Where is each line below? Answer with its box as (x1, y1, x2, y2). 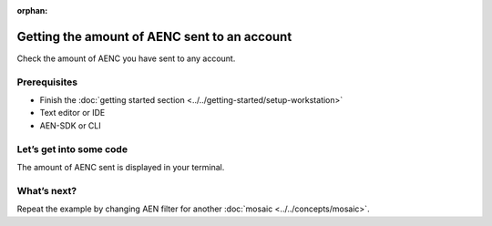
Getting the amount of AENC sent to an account (16, 28, 292, 45)
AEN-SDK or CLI (39, 119, 101, 131)
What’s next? (16, 184, 77, 197)
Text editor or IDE (39, 108, 106, 118)
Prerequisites (16, 76, 77, 88)
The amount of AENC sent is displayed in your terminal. (16, 161, 225, 172)
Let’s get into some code (16, 142, 128, 155)
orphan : (16, 5, 48, 15)
